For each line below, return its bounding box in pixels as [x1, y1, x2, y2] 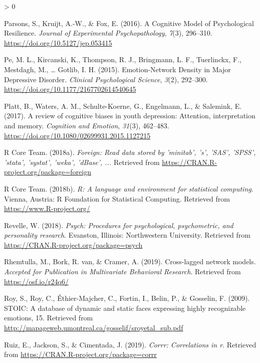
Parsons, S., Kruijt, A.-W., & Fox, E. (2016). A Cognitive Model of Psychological [4, 18, 254, 28]
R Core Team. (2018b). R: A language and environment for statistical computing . [4, 183, 253, 194]
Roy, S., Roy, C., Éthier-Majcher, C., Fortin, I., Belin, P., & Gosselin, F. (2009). [4, 293, 250, 303]
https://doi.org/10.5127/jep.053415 [4, 37, 112, 48]
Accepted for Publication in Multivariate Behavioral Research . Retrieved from [4, 266, 241, 277]
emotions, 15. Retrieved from [4, 312, 93, 323]
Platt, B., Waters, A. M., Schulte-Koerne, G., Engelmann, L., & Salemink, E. [4, 100, 242, 111]
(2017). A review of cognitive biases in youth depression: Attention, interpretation [4, 110, 255, 121]
